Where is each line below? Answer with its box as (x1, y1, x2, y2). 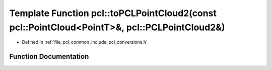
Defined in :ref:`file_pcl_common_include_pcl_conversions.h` (22, 39, 148, 45)
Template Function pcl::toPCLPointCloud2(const (9, 8, 217, 19)
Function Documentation (9, 52, 89, 61)
